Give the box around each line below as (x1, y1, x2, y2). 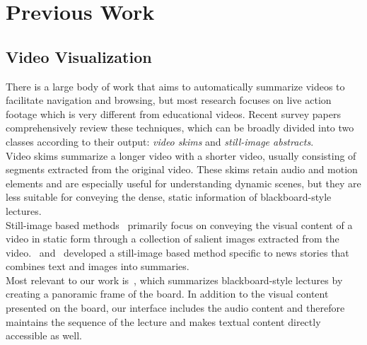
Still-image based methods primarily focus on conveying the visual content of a (6, 217, 353, 232)
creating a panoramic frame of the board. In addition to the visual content (6, 286, 329, 301)
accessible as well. (6, 328, 82, 343)
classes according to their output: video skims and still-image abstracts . (6, 134, 314, 148)
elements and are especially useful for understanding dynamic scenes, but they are (6, 175, 361, 190)
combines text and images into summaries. (6, 259, 190, 274)
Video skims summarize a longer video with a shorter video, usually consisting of (6, 148, 356, 163)
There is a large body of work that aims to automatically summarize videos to (6, 78, 345, 93)
